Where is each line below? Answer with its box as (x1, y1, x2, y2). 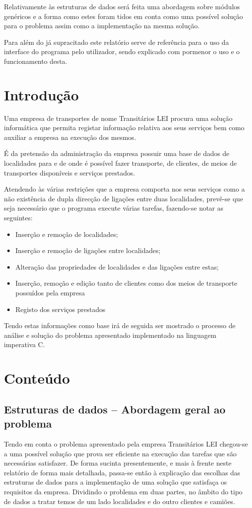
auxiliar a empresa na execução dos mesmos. (4, 132, 136, 142)
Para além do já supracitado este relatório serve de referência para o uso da (4, 37, 229, 47)
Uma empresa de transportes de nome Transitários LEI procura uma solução (4, 113, 233, 123)
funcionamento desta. (4, 56, 67, 66)
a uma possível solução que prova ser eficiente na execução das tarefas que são (4, 448, 237, 458)
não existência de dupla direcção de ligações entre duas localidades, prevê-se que (4, 193, 243, 203)
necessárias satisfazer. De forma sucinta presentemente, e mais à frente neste (4, 458, 232, 468)
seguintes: (4, 213, 33, 223)
